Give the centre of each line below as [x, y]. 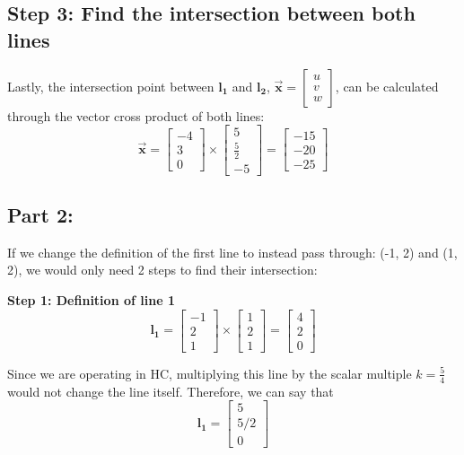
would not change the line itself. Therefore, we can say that [171, 391]
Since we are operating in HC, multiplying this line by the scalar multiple [210, 373]
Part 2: [40, 215]
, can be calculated [387, 86]
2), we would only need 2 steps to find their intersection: [162, 270]
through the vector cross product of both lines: [136, 115]
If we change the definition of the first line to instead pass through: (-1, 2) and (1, [232, 252]
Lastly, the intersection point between [111, 86]
